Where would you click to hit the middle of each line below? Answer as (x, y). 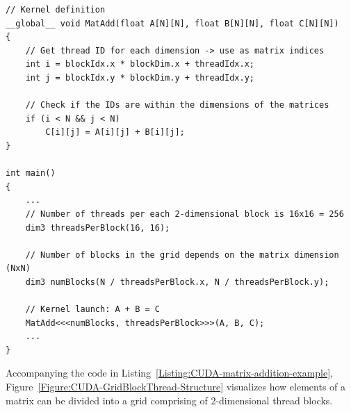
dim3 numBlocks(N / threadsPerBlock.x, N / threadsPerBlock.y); (177, 282)
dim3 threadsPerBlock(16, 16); (98, 228)
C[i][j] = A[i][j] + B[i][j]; (115, 132)
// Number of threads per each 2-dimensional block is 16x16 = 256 (185, 214)
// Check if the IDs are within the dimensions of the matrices (177, 105)
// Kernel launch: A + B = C (92, 310)
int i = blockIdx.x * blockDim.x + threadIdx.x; (140, 64)
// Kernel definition (56, 10)
